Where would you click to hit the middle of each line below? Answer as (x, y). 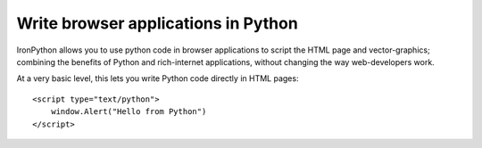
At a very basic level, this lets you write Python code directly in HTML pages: (158, 78)
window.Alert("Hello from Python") (129, 112)
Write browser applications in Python (157, 23)
